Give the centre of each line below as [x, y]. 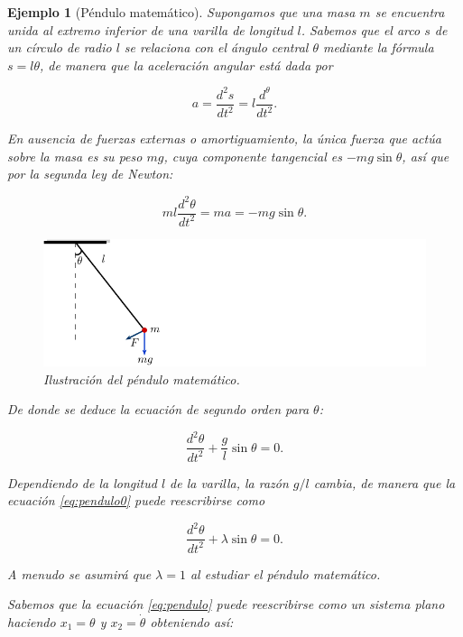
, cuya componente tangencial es [253, 156]
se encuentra [410, 12]
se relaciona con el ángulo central [216, 47]
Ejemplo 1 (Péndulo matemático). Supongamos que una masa [181, 12]
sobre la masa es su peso [75, 156]
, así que [426, 156]
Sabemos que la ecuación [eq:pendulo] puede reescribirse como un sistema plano [226, 604]
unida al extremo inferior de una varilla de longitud [150, 29]
